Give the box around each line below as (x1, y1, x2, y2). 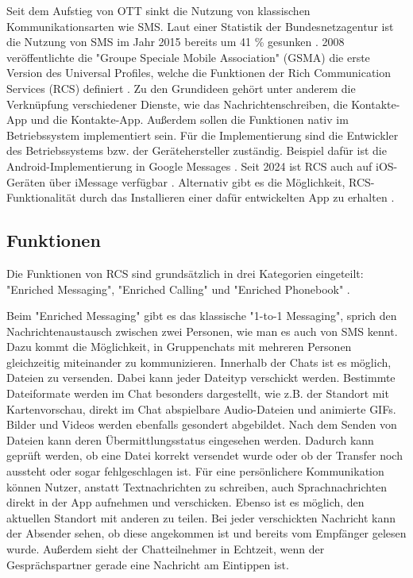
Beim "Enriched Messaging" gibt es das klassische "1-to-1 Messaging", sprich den (6, 307, 397, 324)
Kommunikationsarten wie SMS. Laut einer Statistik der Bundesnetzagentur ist (6, 17, 394, 34)
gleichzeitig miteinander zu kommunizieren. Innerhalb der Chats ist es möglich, (6, 353, 392, 370)
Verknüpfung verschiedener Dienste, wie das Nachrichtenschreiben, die (6, 95, 348, 112)
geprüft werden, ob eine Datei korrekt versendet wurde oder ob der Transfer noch (6, 447, 403, 464)
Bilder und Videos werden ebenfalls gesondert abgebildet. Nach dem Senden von (6, 416, 397, 433)
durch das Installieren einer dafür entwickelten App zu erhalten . (79, 189, 395, 206)
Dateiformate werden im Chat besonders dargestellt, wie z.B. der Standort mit (6, 385, 389, 402)
